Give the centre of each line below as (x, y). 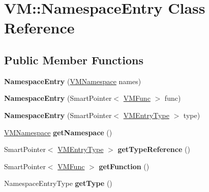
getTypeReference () (154, 149)
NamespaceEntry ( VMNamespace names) (73, 81)
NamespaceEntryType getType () (58, 183)
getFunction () (124, 166)
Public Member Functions (74, 60)
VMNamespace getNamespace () (58, 132)
